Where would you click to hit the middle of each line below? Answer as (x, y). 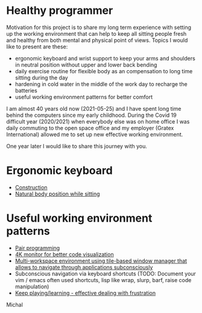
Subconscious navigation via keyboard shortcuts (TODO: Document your (105, 274)
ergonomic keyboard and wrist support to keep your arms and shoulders (105, 58)
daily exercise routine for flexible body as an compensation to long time (104, 71)
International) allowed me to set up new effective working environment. (95, 134)
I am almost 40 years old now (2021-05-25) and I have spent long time (94, 108)
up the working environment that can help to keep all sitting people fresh (96, 33)
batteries (26, 90)
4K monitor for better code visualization (64, 254)
